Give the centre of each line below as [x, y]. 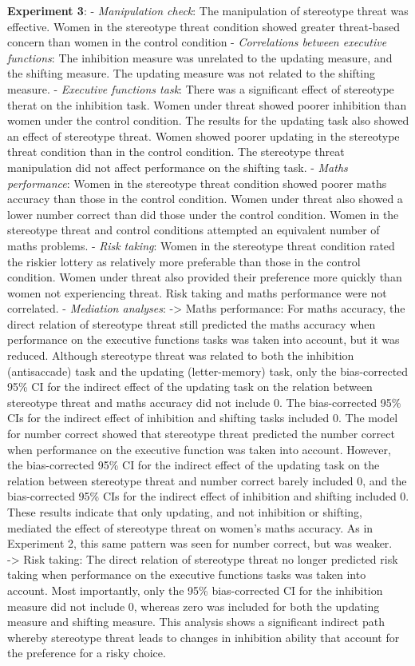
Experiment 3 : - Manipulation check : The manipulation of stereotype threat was [208, 10]
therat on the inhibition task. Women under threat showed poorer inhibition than [207, 104]
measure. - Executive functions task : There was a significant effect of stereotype [201, 88]
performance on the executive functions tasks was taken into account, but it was [204, 339]
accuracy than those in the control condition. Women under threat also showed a [205, 199]
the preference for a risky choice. [87, 653]
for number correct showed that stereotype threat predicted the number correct [201, 434]
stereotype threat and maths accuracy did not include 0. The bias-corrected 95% [204, 402]
